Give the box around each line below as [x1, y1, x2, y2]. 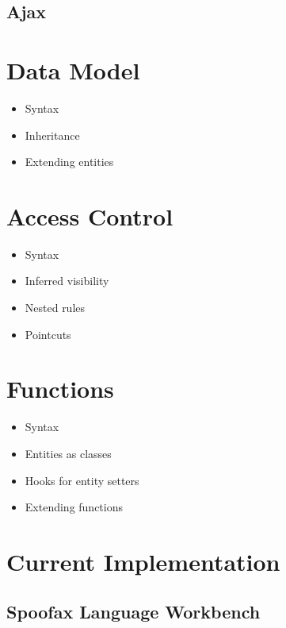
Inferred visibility [25, 272, 109, 289]
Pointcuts [25, 326, 71, 342]
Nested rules [25, 299, 86, 315]
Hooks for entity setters [25, 472, 139, 488]
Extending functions [25, 499, 123, 515]
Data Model [6, 53, 140, 86]
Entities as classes [25, 445, 112, 461]
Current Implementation [6, 545, 280, 577]
